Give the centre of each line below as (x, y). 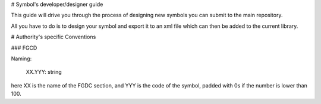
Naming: (21, 58)
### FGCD (24, 48)
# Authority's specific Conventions (53, 37)
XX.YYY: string (44, 72)
